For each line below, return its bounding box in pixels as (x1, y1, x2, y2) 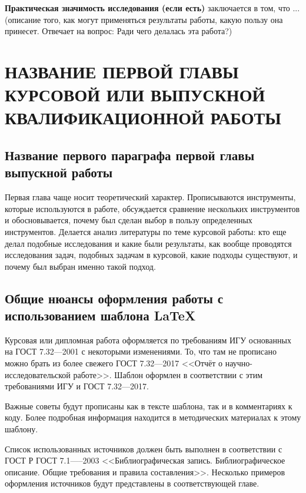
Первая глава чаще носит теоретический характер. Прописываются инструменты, (5, 191, 296, 203)
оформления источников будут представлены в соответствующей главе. (5, 477, 260, 489)
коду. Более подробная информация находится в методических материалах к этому (5, 411, 301, 423)
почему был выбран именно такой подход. (5, 260, 156, 272)
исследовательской (5, 368, 71, 380)
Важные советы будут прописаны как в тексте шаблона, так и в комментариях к (5, 399, 292, 412)
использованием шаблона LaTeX (5, 306, 196, 325)
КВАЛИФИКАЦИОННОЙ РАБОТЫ (5, 105, 281, 130)
